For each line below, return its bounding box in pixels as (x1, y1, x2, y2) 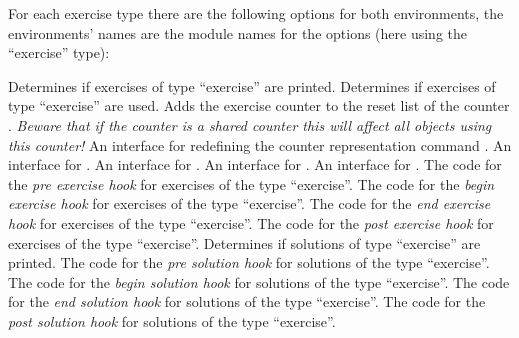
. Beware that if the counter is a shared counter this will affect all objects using (8, 114, 492, 135)
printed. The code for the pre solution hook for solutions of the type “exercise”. (8, 252, 490, 273)
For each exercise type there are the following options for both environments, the (8, 3, 504, 23)
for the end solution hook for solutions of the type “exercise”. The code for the (8, 291, 486, 312)
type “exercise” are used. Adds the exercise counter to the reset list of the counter (8, 95, 510, 116)
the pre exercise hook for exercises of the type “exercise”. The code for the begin (8, 173, 495, 194)
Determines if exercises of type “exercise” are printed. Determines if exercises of (8, 75, 496, 96)
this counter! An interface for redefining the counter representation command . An (8, 134, 512, 155)
